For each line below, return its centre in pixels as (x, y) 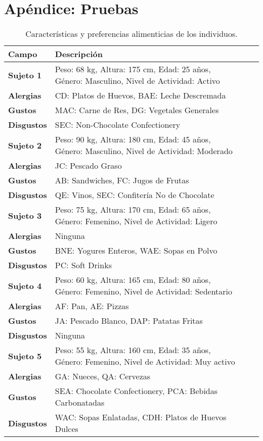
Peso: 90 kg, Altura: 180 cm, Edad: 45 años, (133, 139)
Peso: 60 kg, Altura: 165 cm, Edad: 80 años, (133, 280)
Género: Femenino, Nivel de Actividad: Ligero (136, 221)
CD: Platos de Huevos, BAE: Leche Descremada (140, 95)
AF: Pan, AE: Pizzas (92, 306)
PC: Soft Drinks (83, 265)
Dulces (67, 429)
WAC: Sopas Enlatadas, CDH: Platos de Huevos (141, 417)
